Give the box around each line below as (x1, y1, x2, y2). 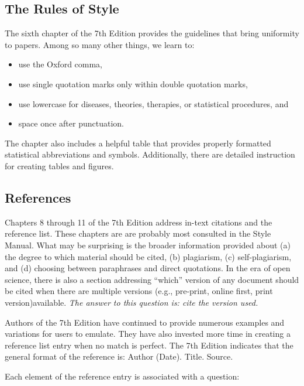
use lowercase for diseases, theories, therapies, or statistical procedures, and (18, 97, 289, 110)
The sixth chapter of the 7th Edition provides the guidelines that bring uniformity (5, 27, 299, 39)
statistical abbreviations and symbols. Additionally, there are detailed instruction (5, 148, 295, 160)
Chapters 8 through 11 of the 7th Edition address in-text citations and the (5, 216, 272, 228)
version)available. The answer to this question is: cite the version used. (5, 296, 258, 308)
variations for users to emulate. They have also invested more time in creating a (5, 327, 291, 340)
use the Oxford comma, (18, 58, 103, 70)
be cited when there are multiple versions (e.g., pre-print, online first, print (5, 285, 273, 297)
